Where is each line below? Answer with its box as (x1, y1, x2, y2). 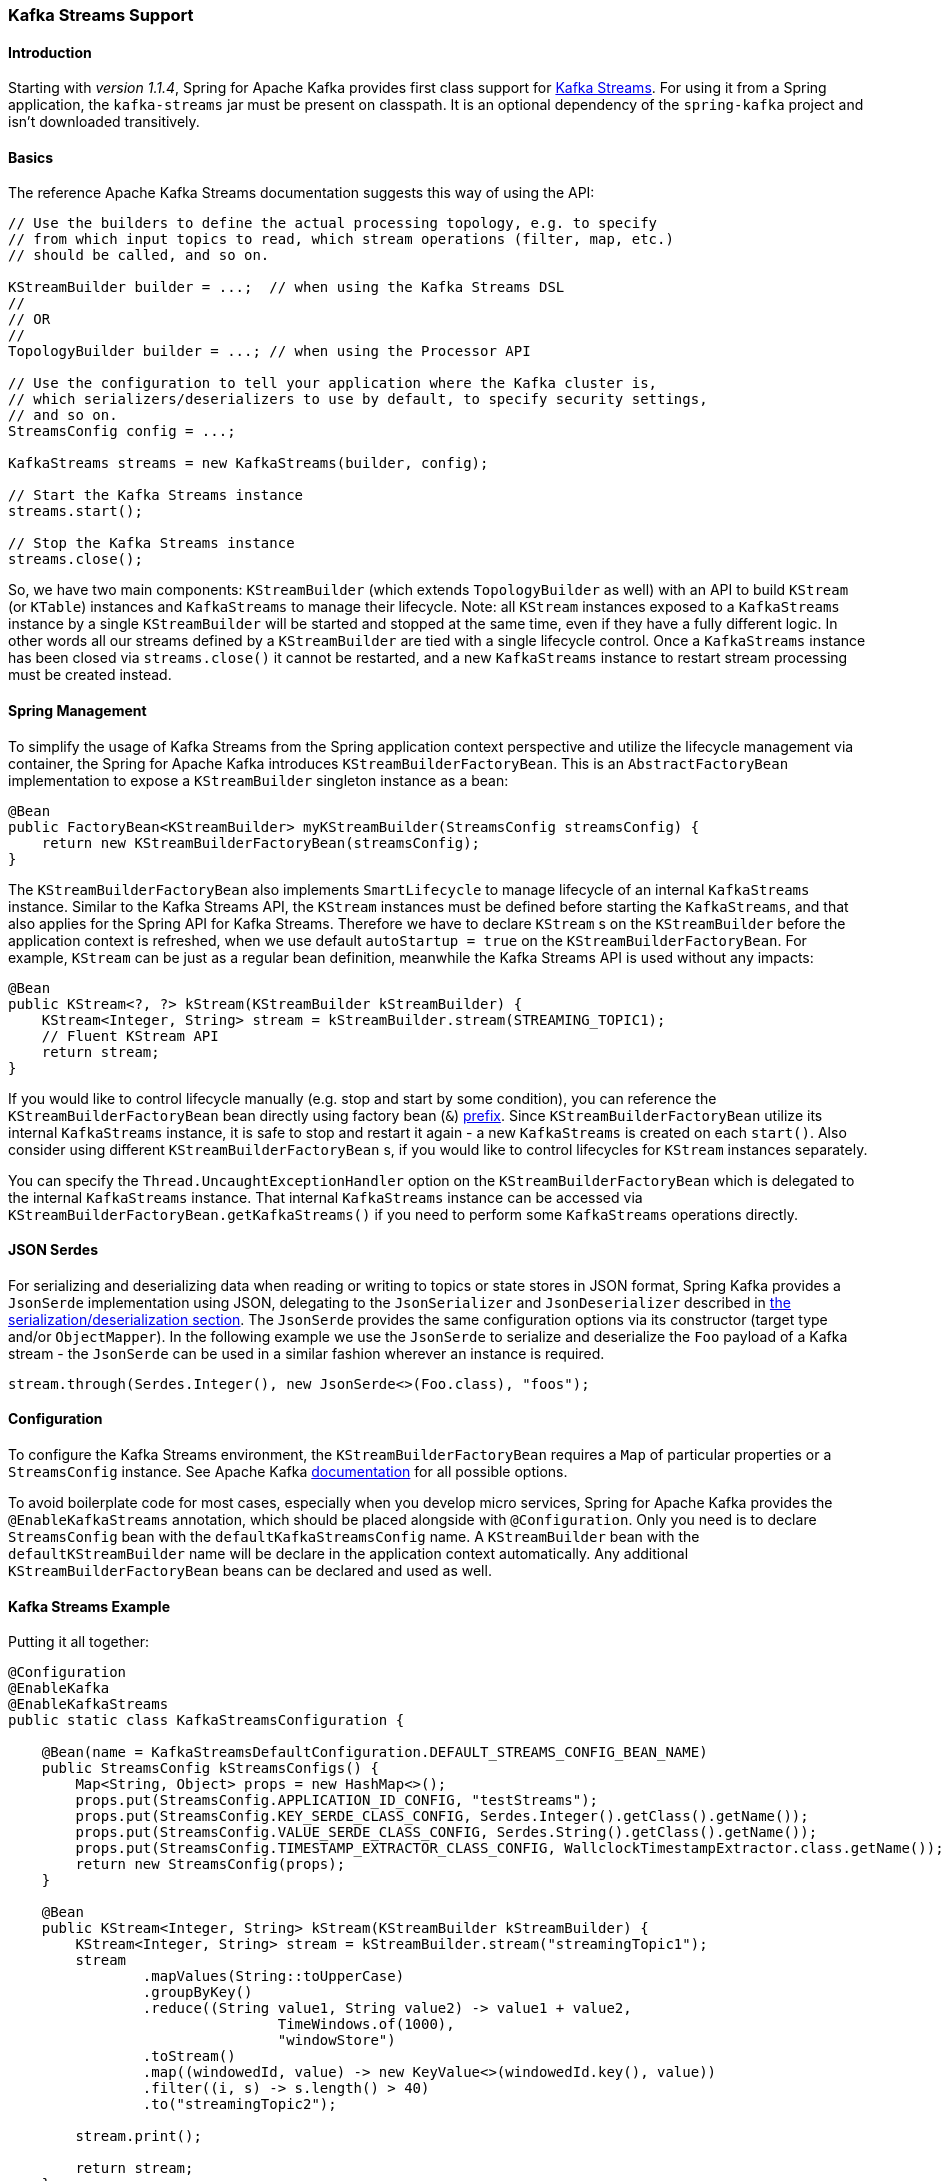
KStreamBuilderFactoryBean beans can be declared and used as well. (8, 1562, 492, 1580)
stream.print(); (75, 2128, 202, 2145)
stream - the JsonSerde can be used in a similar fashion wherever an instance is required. (8, 1344, 605, 1362)
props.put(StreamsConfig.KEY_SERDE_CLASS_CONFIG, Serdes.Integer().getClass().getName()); (75, 1808, 809, 1825)
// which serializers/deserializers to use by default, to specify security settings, (8, 391, 708, 408)
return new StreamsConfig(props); (75, 1856, 346, 1873)
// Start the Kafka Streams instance (8, 487, 304, 504)
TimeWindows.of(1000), (277, 2016, 455, 2033)
